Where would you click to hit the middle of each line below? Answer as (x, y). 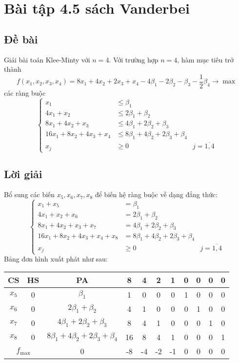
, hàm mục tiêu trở (205, 59)
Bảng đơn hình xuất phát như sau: (56, 259)
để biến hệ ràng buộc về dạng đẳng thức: (156, 194)
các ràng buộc (25, 92)
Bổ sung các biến (30, 194)
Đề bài (21, 39)
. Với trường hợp (134, 59)
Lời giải (23, 174)
